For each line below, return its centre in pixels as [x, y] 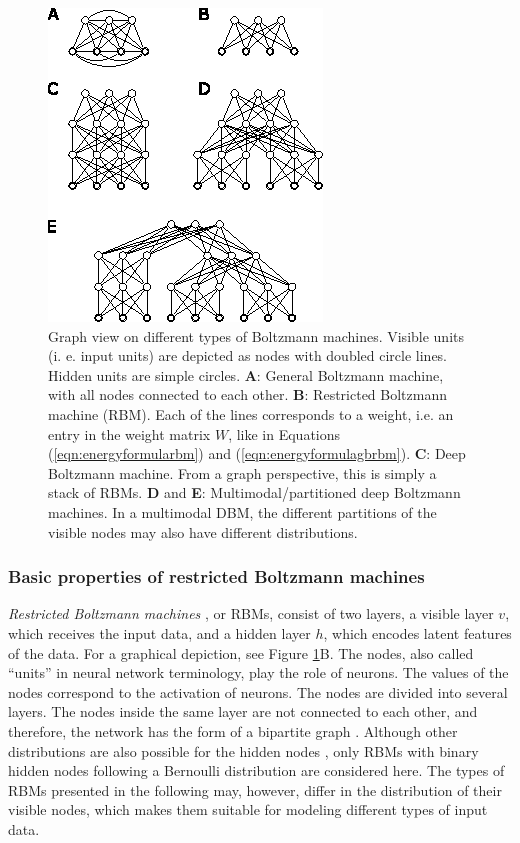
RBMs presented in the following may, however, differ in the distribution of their [255, 789]
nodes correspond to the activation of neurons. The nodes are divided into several [258, 691]
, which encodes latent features [417, 632]
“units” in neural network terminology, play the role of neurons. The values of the [258, 672]
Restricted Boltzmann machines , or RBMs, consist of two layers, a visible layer [251, 613]
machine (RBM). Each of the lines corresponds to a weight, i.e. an [251, 413]
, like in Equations [284, 433]
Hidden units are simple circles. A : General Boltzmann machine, [246, 374]
